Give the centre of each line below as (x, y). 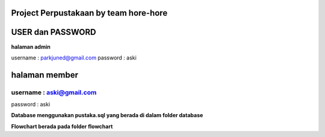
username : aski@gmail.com (54, 92)
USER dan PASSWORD (54, 32)
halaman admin (31, 47)
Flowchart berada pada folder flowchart (62, 126)
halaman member (45, 75)
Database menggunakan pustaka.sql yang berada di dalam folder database (107, 115)
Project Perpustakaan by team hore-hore (89, 13)
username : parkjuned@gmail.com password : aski (74, 58)
